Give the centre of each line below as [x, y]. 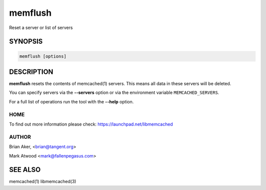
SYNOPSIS [26, 42]
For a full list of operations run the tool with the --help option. [71, 101]
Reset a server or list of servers [41, 28]
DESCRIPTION [31, 72]
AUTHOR [20, 137]
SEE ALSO [25, 170]
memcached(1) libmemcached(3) [43, 182]
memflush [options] [43, 56]
